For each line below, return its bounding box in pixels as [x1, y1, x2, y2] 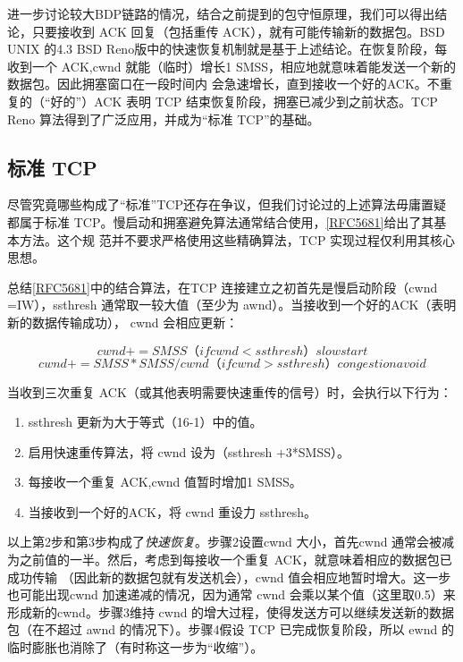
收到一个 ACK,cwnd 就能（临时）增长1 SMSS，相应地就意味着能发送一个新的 [7, 56, 457, 75]
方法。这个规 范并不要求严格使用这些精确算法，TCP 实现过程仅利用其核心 [19, 230, 456, 249]
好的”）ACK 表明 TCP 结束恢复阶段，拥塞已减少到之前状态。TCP [50, 91, 438, 110]
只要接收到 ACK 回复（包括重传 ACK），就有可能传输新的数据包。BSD [31, 21, 445, 40]
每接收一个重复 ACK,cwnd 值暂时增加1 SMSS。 [28, 472, 302, 491]
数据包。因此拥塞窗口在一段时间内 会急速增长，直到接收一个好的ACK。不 [7, 74, 440, 93]
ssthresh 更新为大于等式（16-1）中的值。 [28, 412, 263, 431]
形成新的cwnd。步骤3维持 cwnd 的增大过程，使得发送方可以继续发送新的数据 [7, 602, 455, 621]
